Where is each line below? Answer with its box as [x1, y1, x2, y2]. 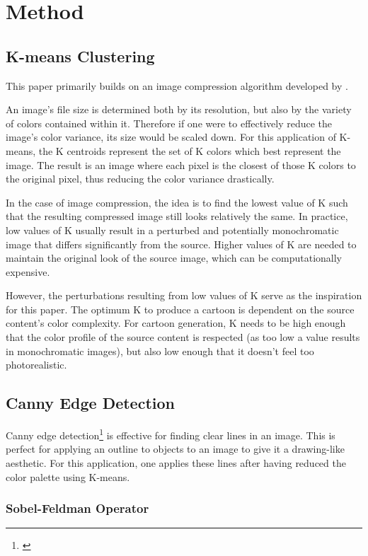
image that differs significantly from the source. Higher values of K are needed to [6, 236, 357, 251]
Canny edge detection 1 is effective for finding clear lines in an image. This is [6, 426, 335, 442]
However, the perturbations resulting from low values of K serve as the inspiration [6, 288, 362, 303]
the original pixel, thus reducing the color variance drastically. [6, 171, 275, 186]
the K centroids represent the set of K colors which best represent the [38, 143, 341, 158]
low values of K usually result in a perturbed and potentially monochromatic [6, 222, 339, 237]
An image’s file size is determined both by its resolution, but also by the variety [6, 102, 352, 117]
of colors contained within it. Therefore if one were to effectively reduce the [6, 115, 333, 130]
